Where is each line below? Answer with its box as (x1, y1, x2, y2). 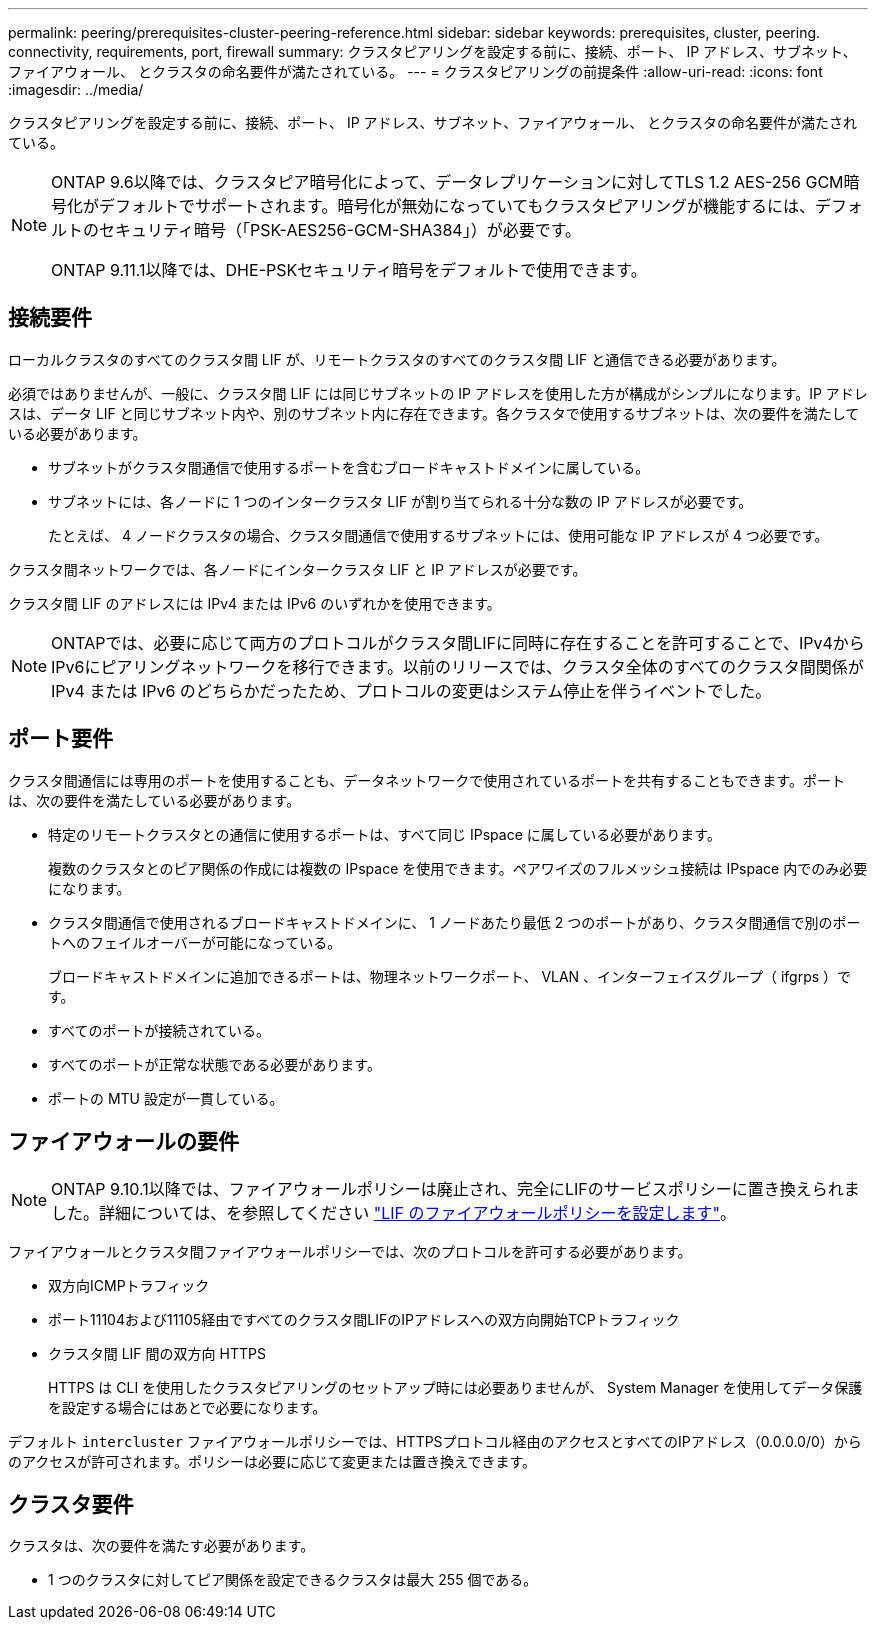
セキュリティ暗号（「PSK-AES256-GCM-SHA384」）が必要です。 (99, 220, 582, 240)
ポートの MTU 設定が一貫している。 (48, 1089, 284, 1107)
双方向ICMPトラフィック (48, 1276, 210, 1294)
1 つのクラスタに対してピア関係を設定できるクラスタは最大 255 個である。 (48, 1571, 538, 1589)
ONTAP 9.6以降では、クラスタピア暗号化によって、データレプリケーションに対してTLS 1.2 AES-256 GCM (51, 172, 844, 192)
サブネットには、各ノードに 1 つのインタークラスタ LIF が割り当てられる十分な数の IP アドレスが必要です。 (48, 492, 753, 510)
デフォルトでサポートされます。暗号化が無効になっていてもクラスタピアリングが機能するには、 (99, 196, 816, 216)
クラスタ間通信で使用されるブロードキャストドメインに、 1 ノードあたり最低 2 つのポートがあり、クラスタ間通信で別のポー (48, 913, 861, 931)
